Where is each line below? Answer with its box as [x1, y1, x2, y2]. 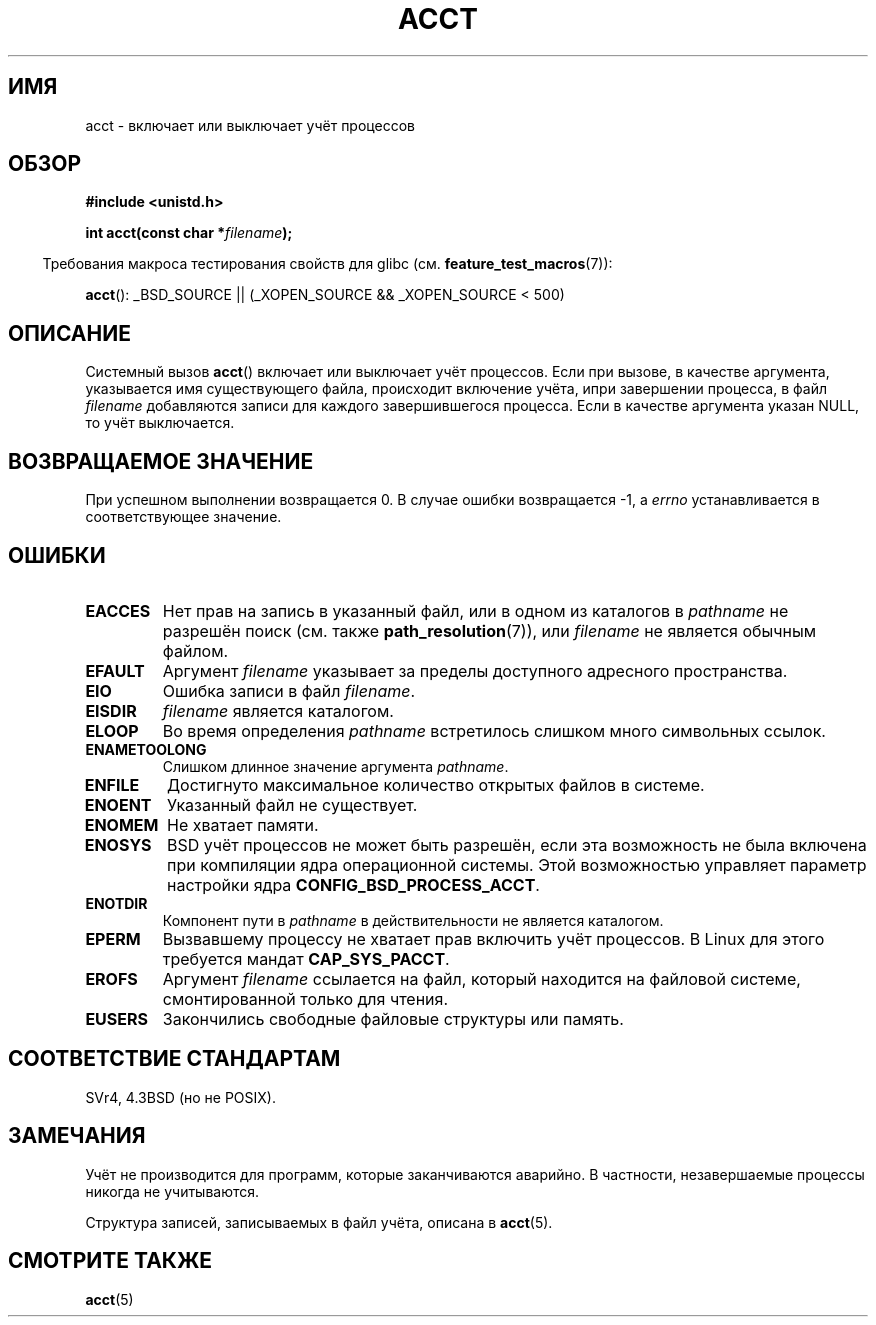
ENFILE [84, 774, 140, 795]
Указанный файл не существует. [166, 794, 418, 815]
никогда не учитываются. [85, 1182, 260, 1200]
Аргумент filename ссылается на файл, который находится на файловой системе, [162, 968, 801, 989]
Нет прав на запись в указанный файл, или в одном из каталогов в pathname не [162, 600, 789, 621]
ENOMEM [84, 814, 159, 835]
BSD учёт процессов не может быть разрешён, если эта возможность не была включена [166, 834, 867, 855]
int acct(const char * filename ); [85, 224, 293, 242]
